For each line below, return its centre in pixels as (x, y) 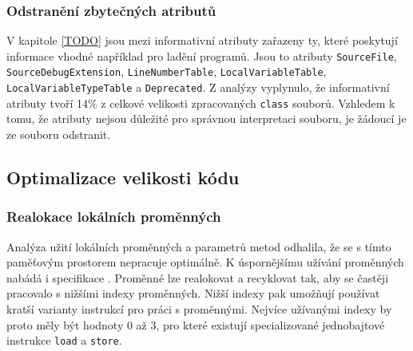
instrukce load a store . (64, 340)
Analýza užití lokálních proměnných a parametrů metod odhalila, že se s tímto (199, 246)
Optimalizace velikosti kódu (123, 177)
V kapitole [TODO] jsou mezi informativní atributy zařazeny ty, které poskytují (202, 40)
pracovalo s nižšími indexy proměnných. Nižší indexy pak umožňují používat (193, 293)
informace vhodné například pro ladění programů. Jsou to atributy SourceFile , (202, 55)
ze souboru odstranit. (59, 134)
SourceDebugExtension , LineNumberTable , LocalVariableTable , (167, 71)
